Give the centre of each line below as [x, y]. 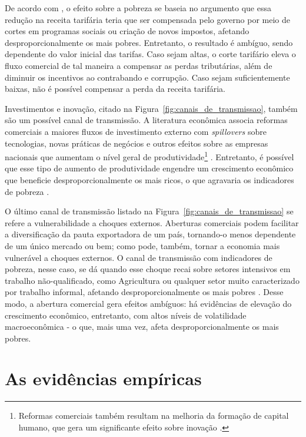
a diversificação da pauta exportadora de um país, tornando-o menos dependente [150, 234]
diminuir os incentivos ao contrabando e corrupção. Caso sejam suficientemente [147, 77]
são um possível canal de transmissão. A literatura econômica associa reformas [146, 120]
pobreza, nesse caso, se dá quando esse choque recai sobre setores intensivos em [148, 269]
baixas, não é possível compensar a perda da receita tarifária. [115, 89]
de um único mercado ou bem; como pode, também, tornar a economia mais [142, 245]
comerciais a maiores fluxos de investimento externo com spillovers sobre [136, 131]
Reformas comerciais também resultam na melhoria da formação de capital [154, 416]
